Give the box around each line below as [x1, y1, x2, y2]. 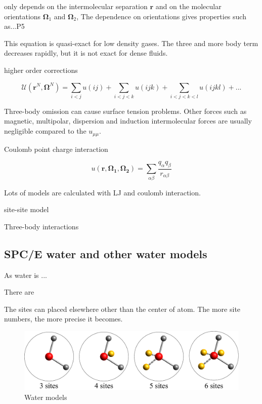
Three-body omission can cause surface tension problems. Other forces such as [4, 105, 247, 116]
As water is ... [4, 269, 47, 280]
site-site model [4, 204, 49, 215]
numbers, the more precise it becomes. [4, 313, 123, 324]
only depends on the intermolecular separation [4, 1, 148, 11]
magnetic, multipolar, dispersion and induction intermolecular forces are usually [4, 115, 252, 126]
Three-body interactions [4, 221, 79, 231]
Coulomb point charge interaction [4, 143, 108, 154]
